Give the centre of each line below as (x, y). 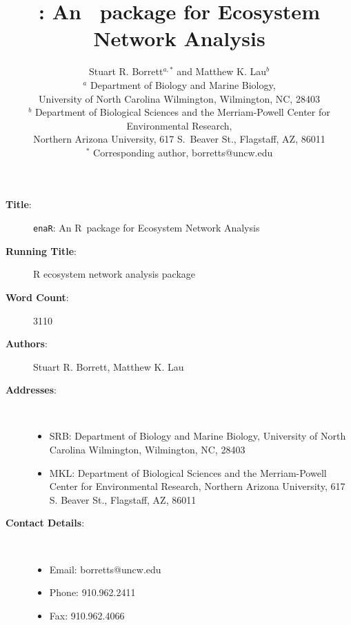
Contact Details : (45, 523)
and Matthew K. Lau (222, 71)
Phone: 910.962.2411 (92, 592)
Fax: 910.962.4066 (87, 615)
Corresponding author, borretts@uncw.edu (183, 152)
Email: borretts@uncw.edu (105, 569)
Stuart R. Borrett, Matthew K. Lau (109, 366)
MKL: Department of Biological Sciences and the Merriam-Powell (188, 472)
